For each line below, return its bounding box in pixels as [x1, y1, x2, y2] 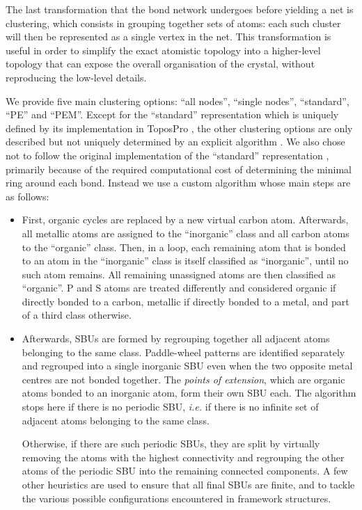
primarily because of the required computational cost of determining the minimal [6, 161, 352, 176]
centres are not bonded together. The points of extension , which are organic [22, 372, 345, 386]
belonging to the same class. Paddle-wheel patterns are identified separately [22, 344, 345, 359]
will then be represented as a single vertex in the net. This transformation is [6, 29, 331, 44]
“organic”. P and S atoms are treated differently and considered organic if [22, 280, 336, 295]
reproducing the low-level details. [6, 70, 147, 84]
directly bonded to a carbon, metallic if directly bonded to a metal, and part [22, 294, 349, 308]
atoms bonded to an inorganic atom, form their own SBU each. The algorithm [22, 385, 356, 400]
